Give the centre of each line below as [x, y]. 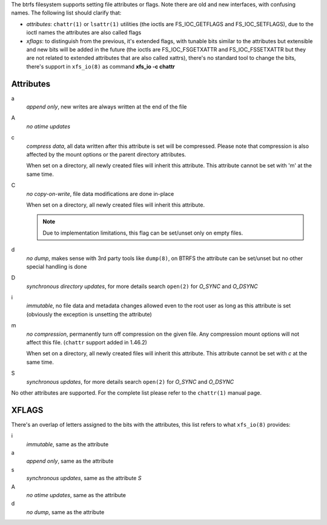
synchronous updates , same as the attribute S [84, 478]
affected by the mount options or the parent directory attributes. [106, 154]
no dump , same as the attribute [65, 512]
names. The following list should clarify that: [66, 13]
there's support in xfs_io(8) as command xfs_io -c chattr [101, 66]
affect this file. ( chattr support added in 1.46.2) [87, 343]
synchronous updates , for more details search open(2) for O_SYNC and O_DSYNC [130, 381]
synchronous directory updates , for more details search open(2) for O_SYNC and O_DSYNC [142, 286]
